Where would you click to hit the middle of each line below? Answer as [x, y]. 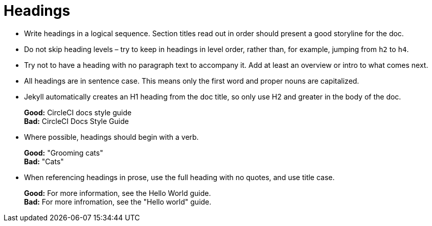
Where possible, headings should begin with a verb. [111, 137]
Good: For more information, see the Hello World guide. [118, 193]
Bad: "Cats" [44, 161]
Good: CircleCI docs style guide [78, 112]
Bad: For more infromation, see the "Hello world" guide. [118, 202]
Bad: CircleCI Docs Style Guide [76, 121]
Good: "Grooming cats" [64, 153]
